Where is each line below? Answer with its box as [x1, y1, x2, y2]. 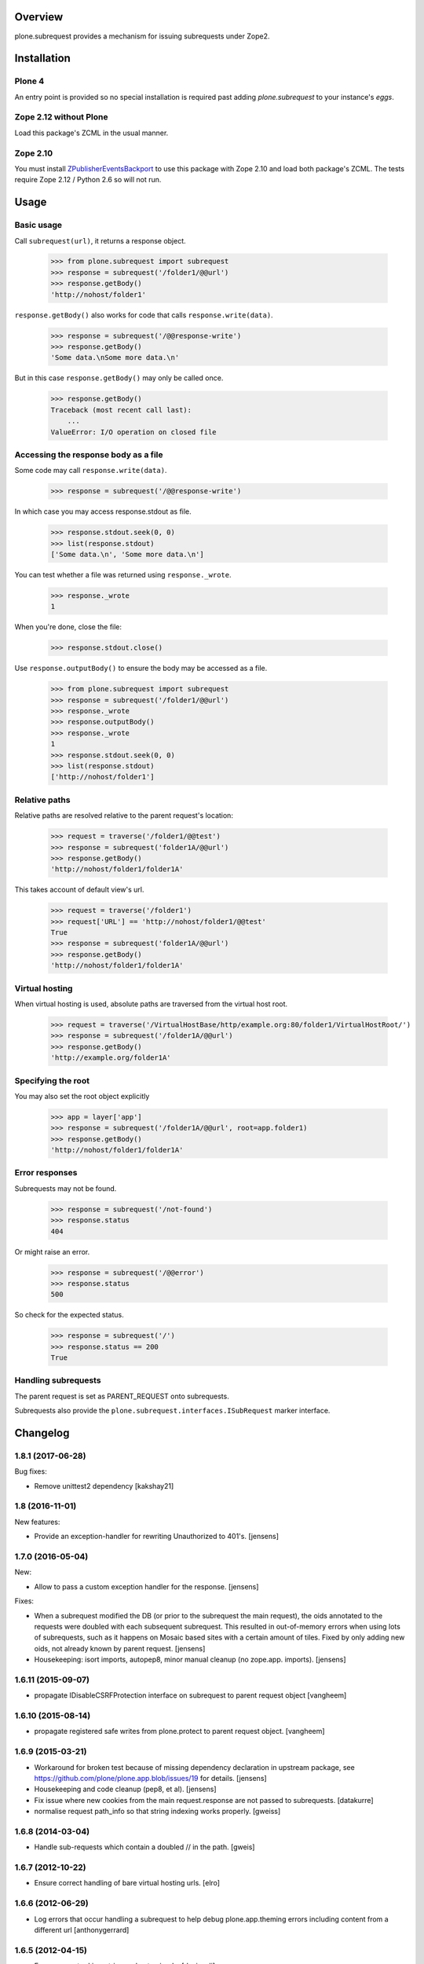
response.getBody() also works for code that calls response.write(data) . [14, 310, 274, 320]
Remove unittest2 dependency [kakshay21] [34, 1481, 174, 1490]
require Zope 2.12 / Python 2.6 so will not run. [14, 175, 162, 185]
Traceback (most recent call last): [50, 405, 192, 414]
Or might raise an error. [14, 1247, 90, 1256]
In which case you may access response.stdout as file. [14, 507, 192, 516]
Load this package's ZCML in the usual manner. [14, 128, 169, 137]
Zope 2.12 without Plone [14, 112, 108, 123]
